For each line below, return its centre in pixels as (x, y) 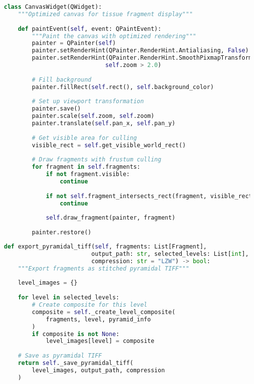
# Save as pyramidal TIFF (60, 356)
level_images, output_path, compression (98, 370)
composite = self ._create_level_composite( (104, 312)
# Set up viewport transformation (88, 102)
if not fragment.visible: (88, 174)
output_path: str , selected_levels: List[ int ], (170, 254)
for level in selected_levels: (69, 298)
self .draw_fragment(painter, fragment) (110, 218)
